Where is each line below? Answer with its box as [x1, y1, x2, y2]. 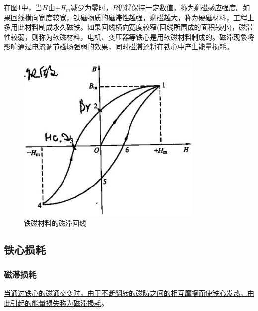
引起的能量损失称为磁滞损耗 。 [10, 297, 108, 308]
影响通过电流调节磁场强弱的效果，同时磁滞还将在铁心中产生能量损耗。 [4, 41, 233, 52]
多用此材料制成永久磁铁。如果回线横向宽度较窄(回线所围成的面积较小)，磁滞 [4, 22, 253, 32]
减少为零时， [70, 2, 113, 12]
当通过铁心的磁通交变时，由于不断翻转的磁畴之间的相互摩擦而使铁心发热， [4, 288, 247, 298]
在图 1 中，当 [4, 2, 42, 12]
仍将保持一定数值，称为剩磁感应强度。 [118, 2, 243, 12]
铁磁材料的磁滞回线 [24, 218, 86, 228]
